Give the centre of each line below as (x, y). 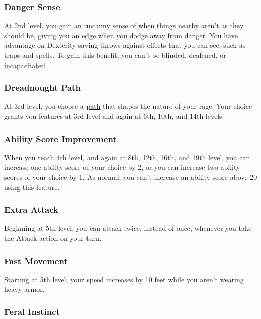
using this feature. (32, 187)
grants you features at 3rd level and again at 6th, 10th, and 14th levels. (114, 116)
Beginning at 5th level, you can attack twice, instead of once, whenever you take (128, 228)
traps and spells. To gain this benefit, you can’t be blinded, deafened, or (115, 55)
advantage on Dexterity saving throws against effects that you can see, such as (125, 45)
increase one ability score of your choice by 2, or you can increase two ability (122, 167)
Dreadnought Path (42, 87)
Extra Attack (31, 209)
